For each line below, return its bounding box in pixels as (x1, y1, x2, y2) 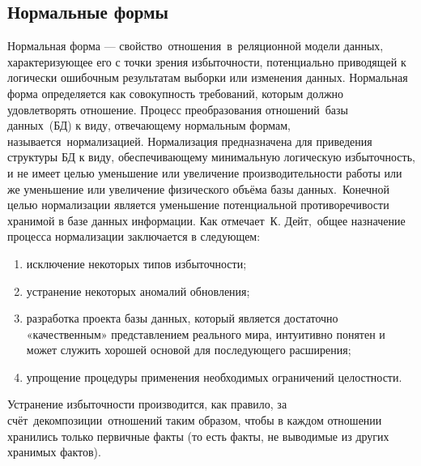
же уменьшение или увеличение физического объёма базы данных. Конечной (7, 180, 389, 197)
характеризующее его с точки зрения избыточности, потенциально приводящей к (7, 53, 406, 70)
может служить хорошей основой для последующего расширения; (26, 341, 351, 358)
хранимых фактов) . (7, 443, 101, 460)
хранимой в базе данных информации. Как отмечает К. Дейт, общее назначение (7, 212, 406, 229)
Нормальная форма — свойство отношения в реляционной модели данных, (7, 37, 384, 54)
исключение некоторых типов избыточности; (26, 254, 247, 271)
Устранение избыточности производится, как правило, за (7, 395, 287, 413)
